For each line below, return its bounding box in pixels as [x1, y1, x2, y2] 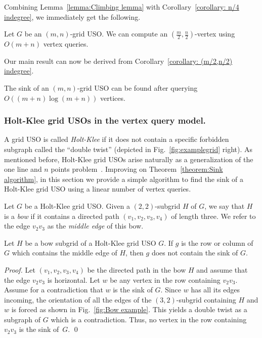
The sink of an [4, 82, 49, 93]
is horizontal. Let [47, 274, 100, 285]
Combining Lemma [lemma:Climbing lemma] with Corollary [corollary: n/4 [4, 2, 239, 12]
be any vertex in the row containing [110, 274, 221, 285]
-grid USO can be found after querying [77, 82, 198, 93]
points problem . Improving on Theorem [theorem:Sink [51, 164, 223, 174]
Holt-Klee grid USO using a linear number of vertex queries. [4, 183, 191, 194]
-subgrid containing [176, 294, 236, 305]
